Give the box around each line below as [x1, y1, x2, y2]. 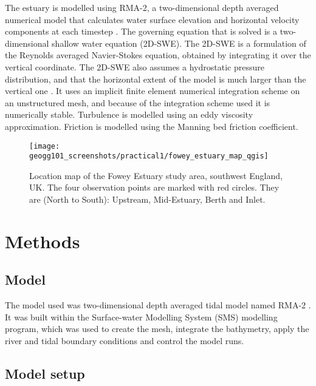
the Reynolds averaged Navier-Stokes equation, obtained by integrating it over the [5, 49, 311, 61]
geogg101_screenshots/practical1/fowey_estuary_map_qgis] [29, 152, 269, 161]
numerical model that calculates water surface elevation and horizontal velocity [5, 13, 300, 25]
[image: [29, 141, 60, 151]
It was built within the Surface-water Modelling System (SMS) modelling [5, 310, 278, 323]
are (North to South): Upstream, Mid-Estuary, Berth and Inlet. [29, 193, 266, 206]
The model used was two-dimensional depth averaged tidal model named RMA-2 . [5, 299, 311, 311]
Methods [5, 228, 80, 253]
